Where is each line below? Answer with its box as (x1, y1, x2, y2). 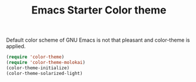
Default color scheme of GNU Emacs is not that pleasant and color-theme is (6, 36, 190, 44)
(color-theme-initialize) (6, 65, 69, 71)
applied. (6, 43, 26, 50)
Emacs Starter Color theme (31, 4, 167, 17)
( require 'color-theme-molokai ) (6, 60, 85, 66)
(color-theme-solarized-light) (6, 70, 83, 76)
